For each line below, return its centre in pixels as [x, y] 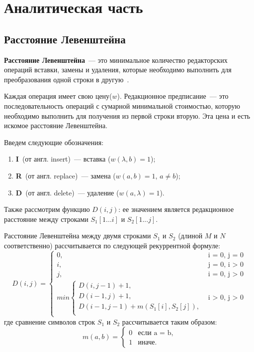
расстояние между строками [46, 219]
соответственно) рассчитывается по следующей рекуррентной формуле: [112, 245]
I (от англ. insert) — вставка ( [63, 159]
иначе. [147, 343]
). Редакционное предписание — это [173, 96]
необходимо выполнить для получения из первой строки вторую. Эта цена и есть [127, 115]
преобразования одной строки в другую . [67, 79]
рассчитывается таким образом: [169, 321]
